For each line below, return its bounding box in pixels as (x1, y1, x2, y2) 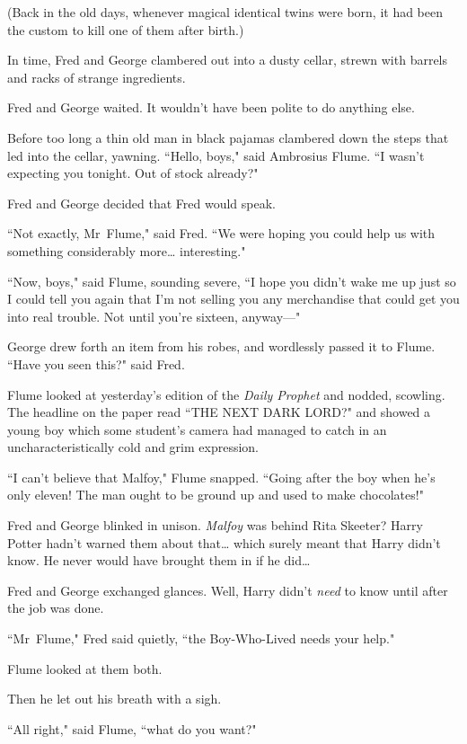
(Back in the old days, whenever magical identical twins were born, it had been (7, 3, 444, 21)
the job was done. (7, 598, 104, 617)
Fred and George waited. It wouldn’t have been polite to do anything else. (7, 98, 415, 117)
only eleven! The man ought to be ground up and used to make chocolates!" (7, 485, 424, 504)
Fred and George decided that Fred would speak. (7, 193, 276, 212)
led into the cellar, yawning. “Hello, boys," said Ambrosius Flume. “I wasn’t (7, 146, 425, 164)
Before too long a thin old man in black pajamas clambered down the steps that (7, 128, 449, 146)
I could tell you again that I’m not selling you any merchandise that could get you (7, 289, 460, 308)
